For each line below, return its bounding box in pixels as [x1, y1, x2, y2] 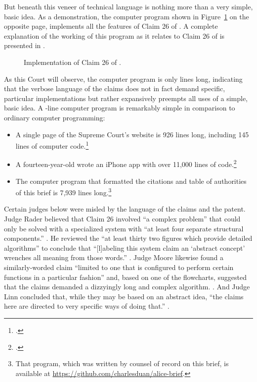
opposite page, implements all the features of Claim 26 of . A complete [4, 21, 218, 31]
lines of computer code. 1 [15, 139, 89, 151]
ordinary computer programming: [4, 112, 105, 122]
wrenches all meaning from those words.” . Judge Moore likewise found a [4, 252, 223, 263]
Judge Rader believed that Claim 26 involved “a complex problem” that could [4, 214, 241, 224]
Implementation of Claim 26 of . [24, 56, 121, 67]
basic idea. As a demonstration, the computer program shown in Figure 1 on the [4, 11, 249, 21]
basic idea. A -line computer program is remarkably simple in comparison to [4, 103, 235, 113]
